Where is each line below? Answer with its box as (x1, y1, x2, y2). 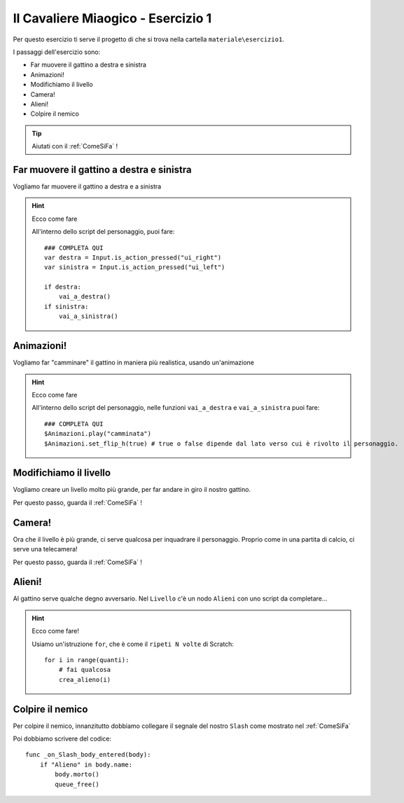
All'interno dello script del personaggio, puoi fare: (32, 228, 175, 236)
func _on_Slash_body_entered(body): (25, 750, 151, 759)
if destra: (44, 283, 82, 291)
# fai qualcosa (58, 666, 111, 674)
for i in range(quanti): (44, 656, 130, 664)
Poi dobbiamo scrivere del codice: (13, 734, 112, 743)
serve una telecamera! (13, 545, 78, 554)
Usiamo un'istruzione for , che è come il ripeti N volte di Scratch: (32, 640, 235, 648)
